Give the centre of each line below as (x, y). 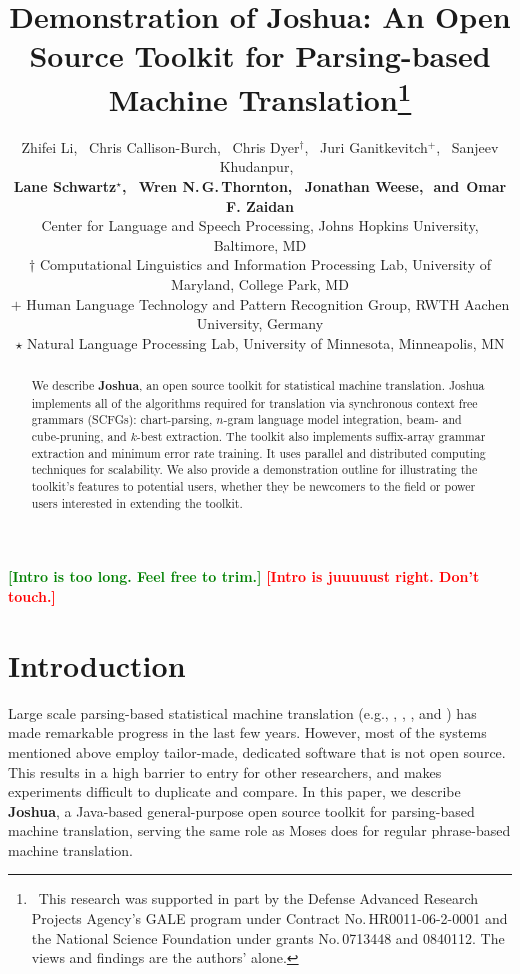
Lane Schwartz (65, 186)
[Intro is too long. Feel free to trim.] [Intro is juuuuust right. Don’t (244, 576)
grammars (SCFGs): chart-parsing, (122, 419)
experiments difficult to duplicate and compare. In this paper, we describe (234, 791)
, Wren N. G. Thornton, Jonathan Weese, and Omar (314, 186)
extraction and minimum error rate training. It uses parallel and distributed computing (258, 452)
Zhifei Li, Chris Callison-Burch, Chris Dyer (160, 146)
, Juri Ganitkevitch (366, 146)
